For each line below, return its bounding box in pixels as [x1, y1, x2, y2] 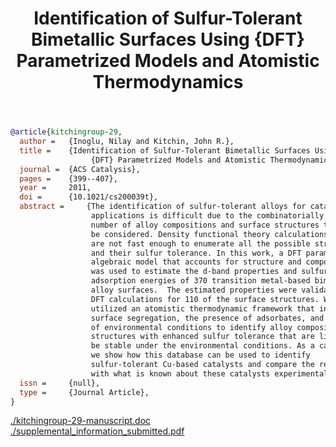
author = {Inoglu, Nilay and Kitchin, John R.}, [19, 137, 235, 147]
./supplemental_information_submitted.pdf [10, 425, 185, 437]
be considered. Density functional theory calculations [90, 229, 329, 239]
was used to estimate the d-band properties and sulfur [90, 267, 329, 277]
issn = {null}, [19, 378, 101, 388]
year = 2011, [19, 183, 92, 193]
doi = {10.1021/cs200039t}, [19, 192, 159, 202]
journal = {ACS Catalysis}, [19, 164, 141, 174]
